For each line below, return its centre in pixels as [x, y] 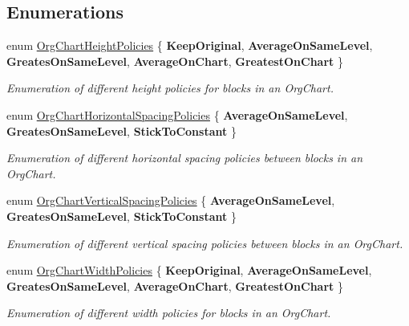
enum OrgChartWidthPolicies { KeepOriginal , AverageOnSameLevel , [189, 270]
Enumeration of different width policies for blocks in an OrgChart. [169, 313]
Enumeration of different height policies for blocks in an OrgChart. [170, 88]
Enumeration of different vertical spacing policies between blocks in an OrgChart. [205, 243]
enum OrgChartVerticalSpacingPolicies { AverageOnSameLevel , [171, 200]
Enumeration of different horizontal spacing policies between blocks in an [185, 158]
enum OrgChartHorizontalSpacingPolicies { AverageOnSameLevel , [177, 114]
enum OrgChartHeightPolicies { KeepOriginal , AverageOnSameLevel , [190, 45]
